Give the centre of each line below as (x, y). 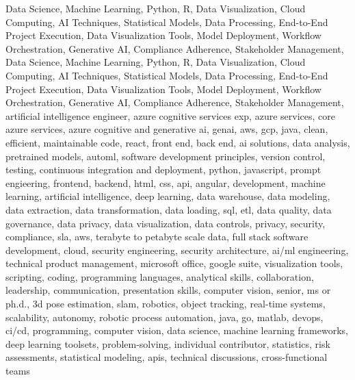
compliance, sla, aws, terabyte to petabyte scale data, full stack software (157, 237)
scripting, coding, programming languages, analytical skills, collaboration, (160, 276)
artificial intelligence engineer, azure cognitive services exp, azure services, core (170, 115)
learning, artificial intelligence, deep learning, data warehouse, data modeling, (168, 196)
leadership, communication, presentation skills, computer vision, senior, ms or (168, 290)
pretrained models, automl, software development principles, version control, (166, 156)
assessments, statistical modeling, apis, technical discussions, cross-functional (167, 357)
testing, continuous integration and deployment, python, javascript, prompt (163, 169)
